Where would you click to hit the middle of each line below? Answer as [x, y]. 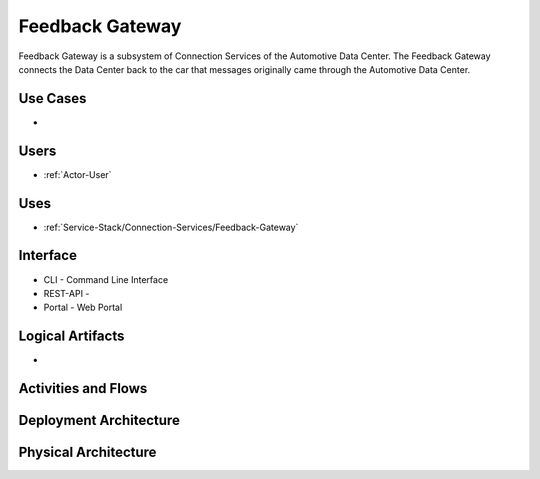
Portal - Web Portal [83, 307]
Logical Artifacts [71, 336]
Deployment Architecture [99, 420]
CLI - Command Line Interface [106, 279]
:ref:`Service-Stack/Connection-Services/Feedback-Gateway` [171, 227]
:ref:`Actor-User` [77, 174]
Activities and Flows [83, 388]
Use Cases [52, 98]
